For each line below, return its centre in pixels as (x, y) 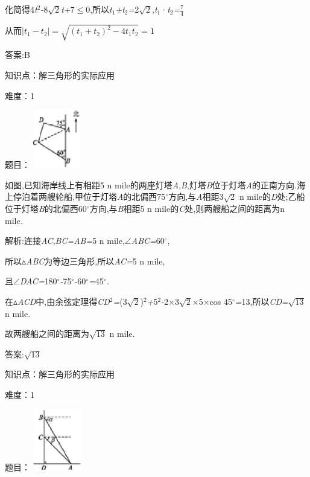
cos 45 (221, 301)
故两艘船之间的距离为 (47, 334)
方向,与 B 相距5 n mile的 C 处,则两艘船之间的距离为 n (187, 208)
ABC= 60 (148, 241)
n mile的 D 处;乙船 (272, 197)
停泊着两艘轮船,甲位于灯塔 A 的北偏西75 (89, 197)
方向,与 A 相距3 (196, 197)
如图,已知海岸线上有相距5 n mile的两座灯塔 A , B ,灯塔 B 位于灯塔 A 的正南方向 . (151, 184)
